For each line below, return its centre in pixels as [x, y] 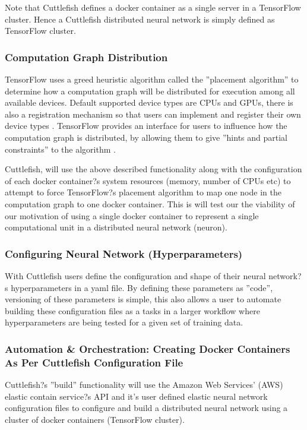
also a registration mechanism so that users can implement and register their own [153, 114]
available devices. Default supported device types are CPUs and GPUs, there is [149, 102]
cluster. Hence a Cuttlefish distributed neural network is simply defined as [140, 19]
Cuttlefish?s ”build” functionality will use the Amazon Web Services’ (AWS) [144, 385]
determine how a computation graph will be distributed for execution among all [150, 91]
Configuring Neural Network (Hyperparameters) [124, 253]
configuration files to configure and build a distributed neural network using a [146, 408]
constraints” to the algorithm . [60, 149]
